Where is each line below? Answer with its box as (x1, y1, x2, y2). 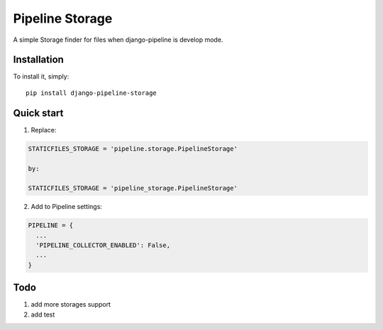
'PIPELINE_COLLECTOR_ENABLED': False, (35, 241, 170, 249)
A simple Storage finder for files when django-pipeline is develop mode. (13, 35, 223, 44)
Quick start (13, 107, 64, 119)
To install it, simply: (13, 72, 70, 81)
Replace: (30, 125, 57, 134)
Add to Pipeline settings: (30, 203, 103, 211)
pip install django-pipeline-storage (26, 89, 157, 97)
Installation (13, 54, 64, 66)
